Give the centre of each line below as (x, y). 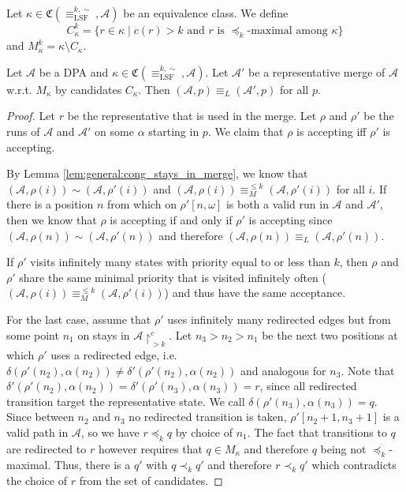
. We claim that (246, 131)
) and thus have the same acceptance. (255, 293)
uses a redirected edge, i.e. (114, 354)
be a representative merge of (317, 71)
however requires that (150, 448)
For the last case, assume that (79, 319)
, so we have (110, 432)
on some (114, 131)
